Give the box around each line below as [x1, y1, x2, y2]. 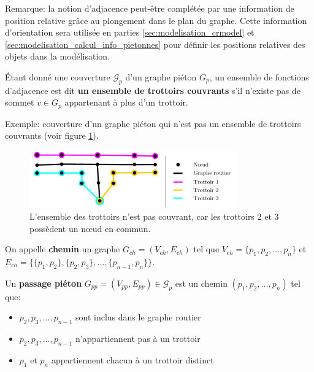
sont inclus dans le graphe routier [75, 311, 201, 324]
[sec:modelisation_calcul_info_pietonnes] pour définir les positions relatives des [5, 37, 305, 50]
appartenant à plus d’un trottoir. [64, 96, 188, 109]
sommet [5, 96, 34, 109]
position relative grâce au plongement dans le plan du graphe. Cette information [5, 14, 307, 26]
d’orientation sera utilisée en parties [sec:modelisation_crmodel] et [5, 26, 255, 39]
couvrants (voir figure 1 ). [5, 129, 99, 142]
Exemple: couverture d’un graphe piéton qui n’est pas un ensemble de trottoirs [5, 117, 301, 130]
